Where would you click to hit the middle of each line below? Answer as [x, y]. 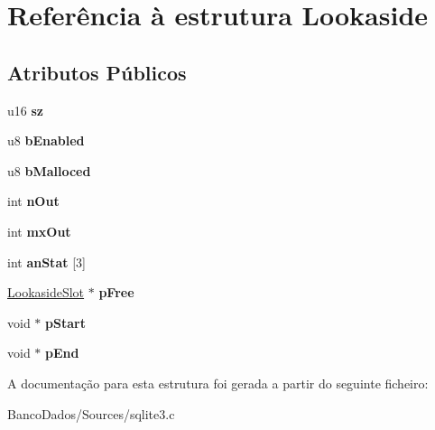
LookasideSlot [46, 292]
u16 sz [25, 110]
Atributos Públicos [97, 72]
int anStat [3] [46, 262]
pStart [65, 322]
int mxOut [39, 231]
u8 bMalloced [49, 170]
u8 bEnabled [46, 140]
